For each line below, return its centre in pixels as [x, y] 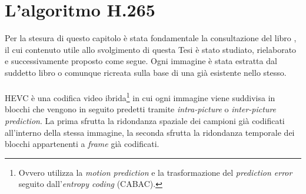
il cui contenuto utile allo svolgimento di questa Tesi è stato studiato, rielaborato [151, 49]
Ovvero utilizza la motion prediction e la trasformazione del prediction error [155, 172]
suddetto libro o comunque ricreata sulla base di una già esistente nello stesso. [146, 72]
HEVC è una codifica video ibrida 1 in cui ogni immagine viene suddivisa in [140, 97]
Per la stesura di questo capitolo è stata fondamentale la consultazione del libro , [151, 38]
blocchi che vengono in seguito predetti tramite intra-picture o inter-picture [141, 109]
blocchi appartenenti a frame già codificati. [82, 144]
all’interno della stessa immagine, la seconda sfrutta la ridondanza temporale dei [150, 132]
